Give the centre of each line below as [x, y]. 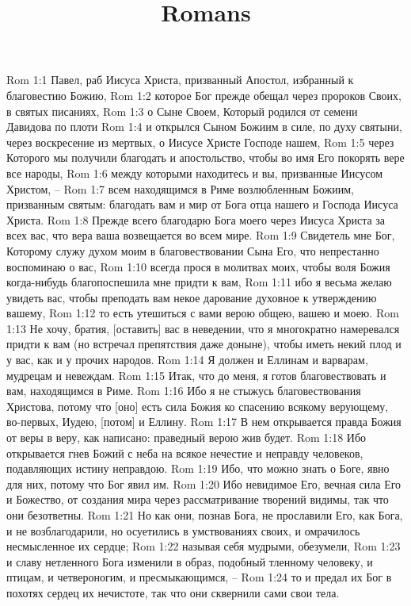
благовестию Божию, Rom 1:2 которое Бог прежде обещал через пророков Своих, [204, 95]
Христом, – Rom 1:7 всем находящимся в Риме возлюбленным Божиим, [180, 188]
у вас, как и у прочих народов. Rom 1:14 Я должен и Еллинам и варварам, [187, 360]
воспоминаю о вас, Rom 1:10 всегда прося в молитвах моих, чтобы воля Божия [198, 266]
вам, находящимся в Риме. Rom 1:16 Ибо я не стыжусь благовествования [184, 391]
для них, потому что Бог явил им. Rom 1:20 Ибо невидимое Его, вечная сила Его [204, 483]
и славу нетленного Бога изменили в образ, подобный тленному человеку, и [190, 561]
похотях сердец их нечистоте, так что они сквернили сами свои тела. [173, 592]
